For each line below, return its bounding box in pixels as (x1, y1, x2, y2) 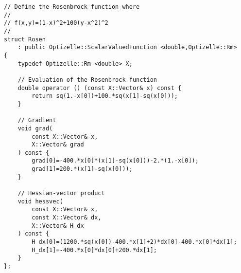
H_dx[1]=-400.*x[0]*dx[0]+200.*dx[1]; (32, 246, 157, 254)
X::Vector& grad (32, 141, 84, 148)
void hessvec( (17, 198, 63, 205)
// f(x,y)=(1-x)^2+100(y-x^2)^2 (4, 19, 108, 27)
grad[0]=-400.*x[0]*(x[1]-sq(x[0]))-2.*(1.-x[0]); (32, 157, 199, 164)
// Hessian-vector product (17, 190, 105, 197)
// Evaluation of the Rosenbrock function (17, 76, 157, 83)
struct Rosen (4, 36, 46, 43)
